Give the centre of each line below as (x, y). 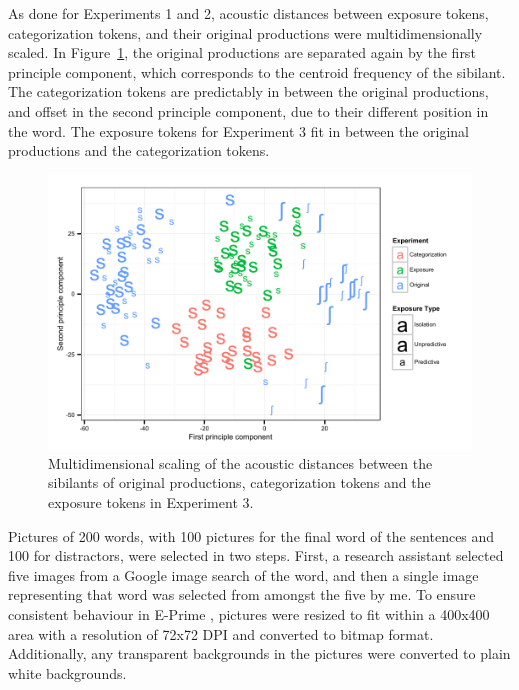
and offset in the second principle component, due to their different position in (248, 110)
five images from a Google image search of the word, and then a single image (243, 574)
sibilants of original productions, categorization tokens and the (239, 482)
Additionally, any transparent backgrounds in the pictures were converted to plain (259, 653)
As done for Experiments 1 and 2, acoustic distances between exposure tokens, (248, 13)
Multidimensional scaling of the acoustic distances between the (240, 462)
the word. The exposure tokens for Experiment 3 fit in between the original (238, 130)
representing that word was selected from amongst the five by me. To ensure (242, 594)
